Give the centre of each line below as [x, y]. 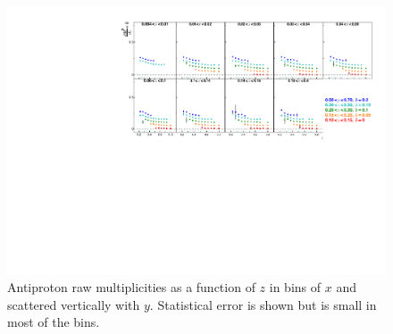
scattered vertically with [74, 304]
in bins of [295, 287]
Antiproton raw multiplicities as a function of [131, 287]
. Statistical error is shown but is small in [263, 304]
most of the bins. [54, 322]
